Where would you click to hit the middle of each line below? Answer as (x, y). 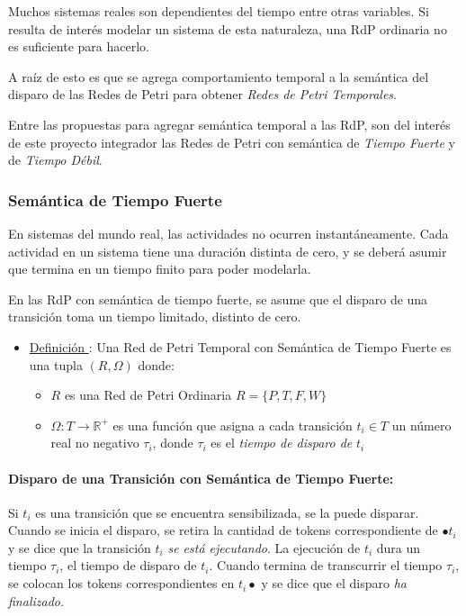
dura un (399, 547)
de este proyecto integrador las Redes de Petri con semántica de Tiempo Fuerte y (232, 142)
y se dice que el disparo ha (334, 583)
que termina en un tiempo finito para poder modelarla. (160, 269)
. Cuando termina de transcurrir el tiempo (326, 565)
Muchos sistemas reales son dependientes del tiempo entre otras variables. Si (219, 11)
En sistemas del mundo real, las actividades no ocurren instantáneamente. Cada (229, 233)
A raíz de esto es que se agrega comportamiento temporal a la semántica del (219, 76)
